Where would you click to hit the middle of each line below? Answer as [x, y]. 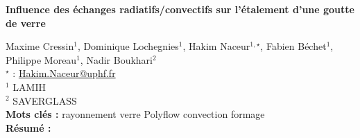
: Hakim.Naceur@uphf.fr [64, 73]
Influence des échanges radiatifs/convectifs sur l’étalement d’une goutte [180, 9]
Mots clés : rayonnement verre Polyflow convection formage [135, 114]
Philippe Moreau [41, 59]
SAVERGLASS [45, 100]
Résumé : [28, 127]
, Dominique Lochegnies [128, 46]
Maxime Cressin [40, 46]
